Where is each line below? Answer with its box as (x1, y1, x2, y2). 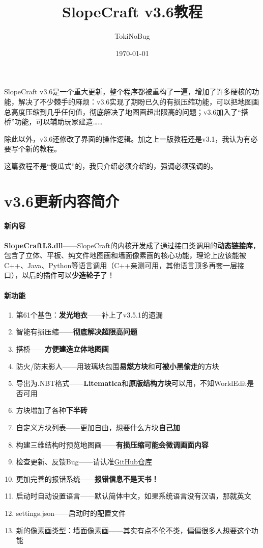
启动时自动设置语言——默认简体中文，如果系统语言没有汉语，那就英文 (16, 490, 251, 501)
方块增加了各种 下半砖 (16, 405, 87, 415)
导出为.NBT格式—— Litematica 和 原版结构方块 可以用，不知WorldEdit (16, 378, 247, 388)
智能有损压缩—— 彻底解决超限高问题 (16, 326, 137, 337)
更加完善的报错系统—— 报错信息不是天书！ (16, 473, 159, 484)
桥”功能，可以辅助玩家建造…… (4, 116, 103, 127)
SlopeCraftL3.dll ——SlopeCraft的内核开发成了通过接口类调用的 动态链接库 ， (4, 240, 260, 250)
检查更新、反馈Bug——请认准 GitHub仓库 (16, 456, 152, 467)
